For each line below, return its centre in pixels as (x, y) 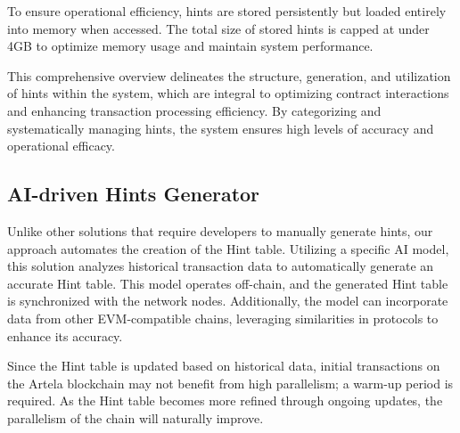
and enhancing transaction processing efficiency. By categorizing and (194, 110)
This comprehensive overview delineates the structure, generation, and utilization (229, 75)
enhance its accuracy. (65, 335)
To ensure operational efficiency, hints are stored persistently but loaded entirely (227, 11)
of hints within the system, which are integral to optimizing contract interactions (228, 93)
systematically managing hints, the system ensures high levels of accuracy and (221, 128)
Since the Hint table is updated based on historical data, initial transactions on (224, 366)
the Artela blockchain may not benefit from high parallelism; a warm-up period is (230, 383)
